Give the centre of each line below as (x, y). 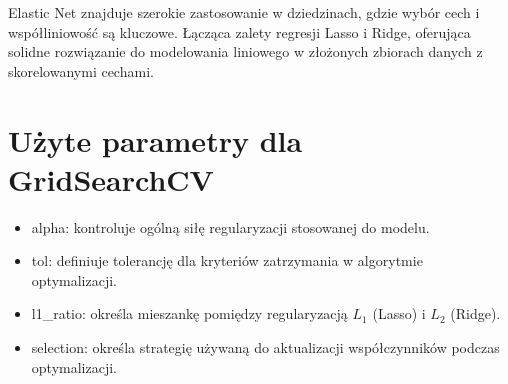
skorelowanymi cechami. (81, 70)
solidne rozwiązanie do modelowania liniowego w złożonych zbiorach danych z (245, 51)
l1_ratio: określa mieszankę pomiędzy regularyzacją (189, 313)
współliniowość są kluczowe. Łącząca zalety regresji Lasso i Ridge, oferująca (239, 31)
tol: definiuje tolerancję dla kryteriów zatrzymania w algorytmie (227, 260)
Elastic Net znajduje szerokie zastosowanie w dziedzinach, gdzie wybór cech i (244, 12)
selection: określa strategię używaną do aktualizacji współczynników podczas (265, 347)
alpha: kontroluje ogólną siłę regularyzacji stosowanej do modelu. (230, 226)
